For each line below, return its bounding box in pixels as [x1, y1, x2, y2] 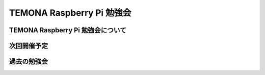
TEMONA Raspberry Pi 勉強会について [9, 26, 127, 34]
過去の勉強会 [9, 57, 48, 66]
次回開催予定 [9, 42, 48, 50]
